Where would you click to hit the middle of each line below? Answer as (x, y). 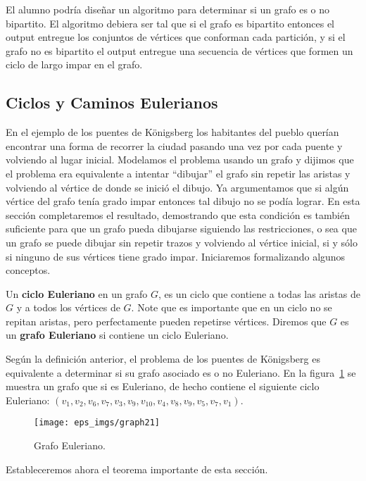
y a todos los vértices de (68, 307)
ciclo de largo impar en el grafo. (74, 64)
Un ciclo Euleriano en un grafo (77, 293)
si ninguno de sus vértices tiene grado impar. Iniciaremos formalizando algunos (176, 256)
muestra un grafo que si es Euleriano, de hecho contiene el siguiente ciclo (163, 386)
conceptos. (28, 270)
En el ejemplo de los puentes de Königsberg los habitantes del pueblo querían (172, 132)
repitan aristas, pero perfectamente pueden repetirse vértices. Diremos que (166, 321)
